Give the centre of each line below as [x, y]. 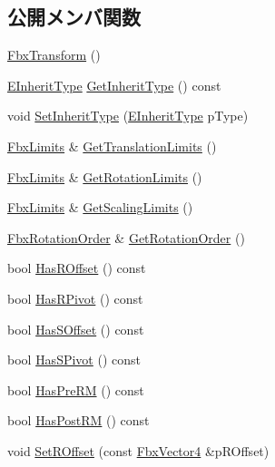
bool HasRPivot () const [75, 298]
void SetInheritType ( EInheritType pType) [128, 116]
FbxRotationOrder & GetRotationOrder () [126, 237]
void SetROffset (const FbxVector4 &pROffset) [138, 450]
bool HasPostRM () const [79, 420]
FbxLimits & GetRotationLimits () [105, 176]
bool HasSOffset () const [76, 329]
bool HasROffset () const [77, 268]
